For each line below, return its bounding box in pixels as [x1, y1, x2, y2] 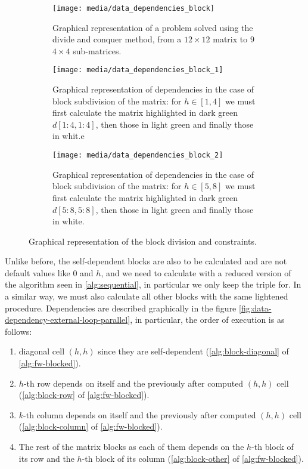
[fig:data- [239, 301, 272, 314]
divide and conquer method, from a [52, 33, 182, 45]
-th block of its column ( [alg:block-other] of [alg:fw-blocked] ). [82, 452, 304, 464]
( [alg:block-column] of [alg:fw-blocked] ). [18, 420, 163, 433]
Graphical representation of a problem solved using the [52, 21, 253, 33]
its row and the [18, 452, 74, 464]
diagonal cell [18, 345, 65, 357]
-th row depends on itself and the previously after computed [23, 377, 244, 389]
